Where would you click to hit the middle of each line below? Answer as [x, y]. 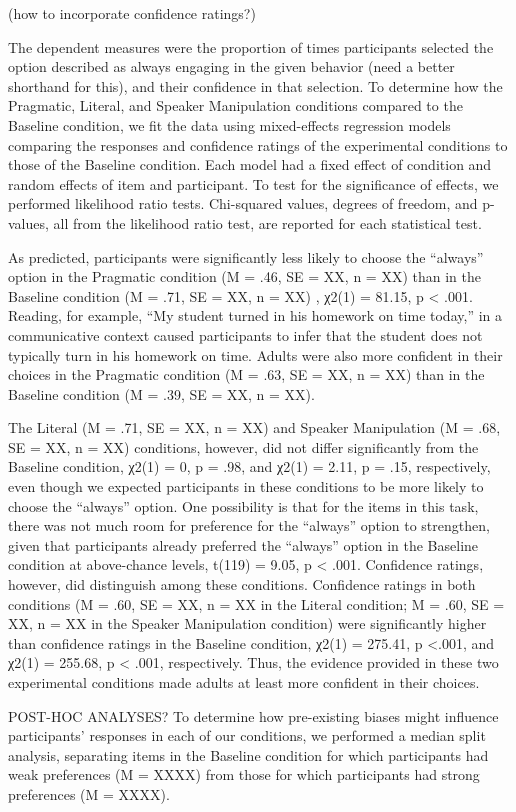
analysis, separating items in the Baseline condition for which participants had [248, 754]
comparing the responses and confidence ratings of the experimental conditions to [258, 144]
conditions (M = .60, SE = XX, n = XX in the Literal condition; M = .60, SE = [256, 603]
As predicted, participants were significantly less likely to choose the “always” [246, 256]
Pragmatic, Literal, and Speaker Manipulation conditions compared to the [235, 105]
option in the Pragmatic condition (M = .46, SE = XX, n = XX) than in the [244, 276]
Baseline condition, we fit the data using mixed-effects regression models [229, 124]
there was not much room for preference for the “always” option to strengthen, [249, 525]
